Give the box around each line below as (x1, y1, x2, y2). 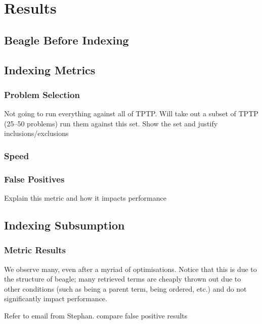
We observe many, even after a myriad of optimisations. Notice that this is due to (4, 263, 257, 274)
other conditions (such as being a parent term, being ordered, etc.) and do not (4, 283, 247, 294)
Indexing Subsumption (4, 217, 125, 233)
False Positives (4, 172, 65, 185)
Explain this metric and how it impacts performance (4, 193, 166, 203)
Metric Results (4, 244, 66, 256)
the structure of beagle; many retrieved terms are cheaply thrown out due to (4, 273, 241, 284)
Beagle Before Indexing (4, 32, 129, 48)
